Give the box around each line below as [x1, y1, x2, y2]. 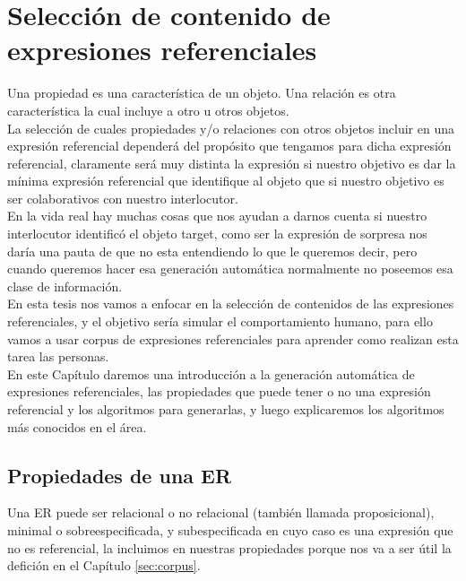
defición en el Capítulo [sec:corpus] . [7, 556, 201, 575]
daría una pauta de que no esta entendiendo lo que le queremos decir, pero [7, 241, 418, 260]
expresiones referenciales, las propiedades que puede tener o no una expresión [7, 382, 431, 401]
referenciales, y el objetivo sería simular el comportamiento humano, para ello [7, 312, 433, 331]
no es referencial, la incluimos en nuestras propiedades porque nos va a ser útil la [7, 538, 452, 557]
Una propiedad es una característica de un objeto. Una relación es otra [7, 83, 396, 102]
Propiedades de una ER [7, 461, 232, 489]
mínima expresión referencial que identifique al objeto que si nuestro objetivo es [7, 171, 444, 190]
